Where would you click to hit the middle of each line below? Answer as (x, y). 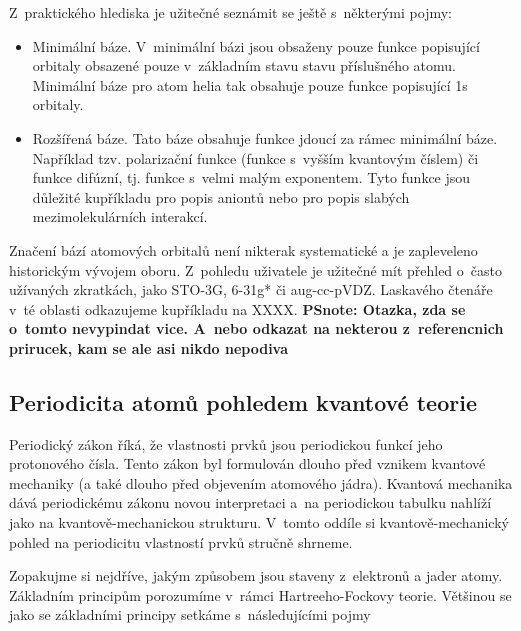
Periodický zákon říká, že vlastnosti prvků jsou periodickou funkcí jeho (226, 443)
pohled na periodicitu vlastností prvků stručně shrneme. (181, 541)
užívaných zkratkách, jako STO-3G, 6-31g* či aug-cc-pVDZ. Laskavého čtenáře (251, 289)
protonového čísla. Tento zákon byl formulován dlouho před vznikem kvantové (247, 463)
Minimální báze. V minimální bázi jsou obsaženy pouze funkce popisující (256, 45)
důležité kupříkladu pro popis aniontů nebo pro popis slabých (221, 196)
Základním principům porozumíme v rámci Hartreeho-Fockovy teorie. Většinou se (260, 594)
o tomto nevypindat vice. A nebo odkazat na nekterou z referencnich (256, 328)
